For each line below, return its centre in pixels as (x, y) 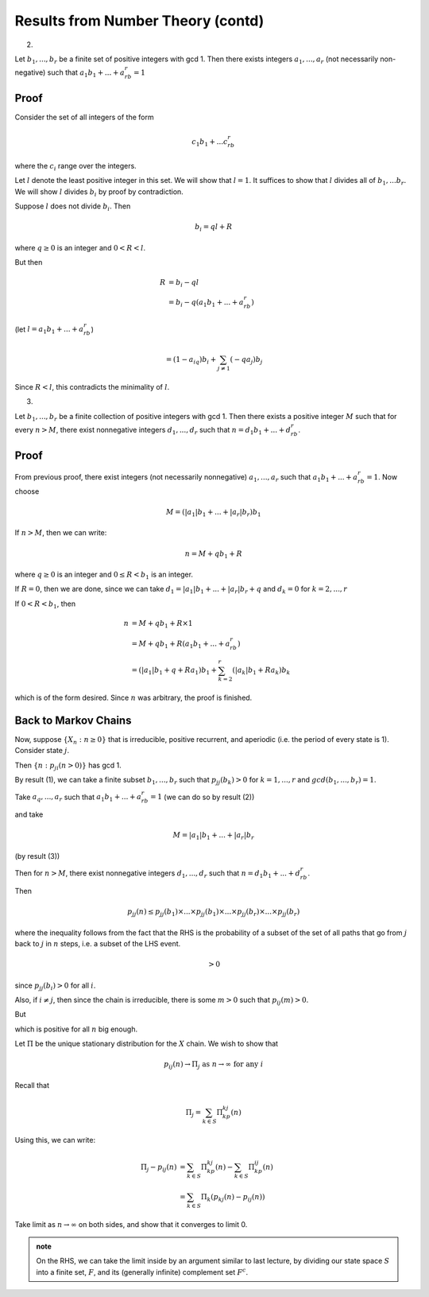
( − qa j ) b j (246, 360)
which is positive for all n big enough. (76, 1029)
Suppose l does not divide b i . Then (73, 207)
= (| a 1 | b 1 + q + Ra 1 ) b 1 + (174, 671)
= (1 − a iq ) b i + (191, 360)
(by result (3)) (37, 856)
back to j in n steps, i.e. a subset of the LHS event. (98, 944)
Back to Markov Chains (73, 720)
